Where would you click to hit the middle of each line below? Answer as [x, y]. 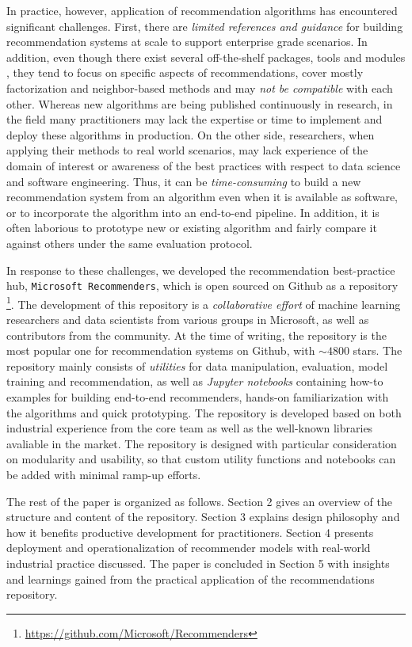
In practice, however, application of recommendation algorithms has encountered [202, 10]
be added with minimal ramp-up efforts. [104, 474]
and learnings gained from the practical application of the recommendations [191, 578]
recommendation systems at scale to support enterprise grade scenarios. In [187, 42]
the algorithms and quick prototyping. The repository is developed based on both [204, 412]
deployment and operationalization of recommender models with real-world [189, 548]
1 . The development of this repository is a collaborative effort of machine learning [204, 303]
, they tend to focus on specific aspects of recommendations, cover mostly [185, 72]
